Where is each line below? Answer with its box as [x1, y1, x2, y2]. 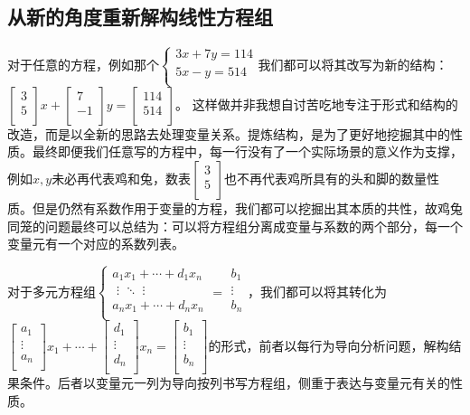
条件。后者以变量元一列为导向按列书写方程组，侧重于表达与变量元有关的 [19, 373, 450, 392]
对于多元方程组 [7, 281, 96, 300]
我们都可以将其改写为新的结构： [258, 55, 448, 73]
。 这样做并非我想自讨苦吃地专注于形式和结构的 [175, 94, 458, 113]
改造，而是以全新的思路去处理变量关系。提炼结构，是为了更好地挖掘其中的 [7, 124, 450, 143]
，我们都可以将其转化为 [247, 281, 387, 300]
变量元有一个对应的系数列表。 [7, 234, 184, 253]
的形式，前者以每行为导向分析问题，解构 [208, 335, 449, 354]
